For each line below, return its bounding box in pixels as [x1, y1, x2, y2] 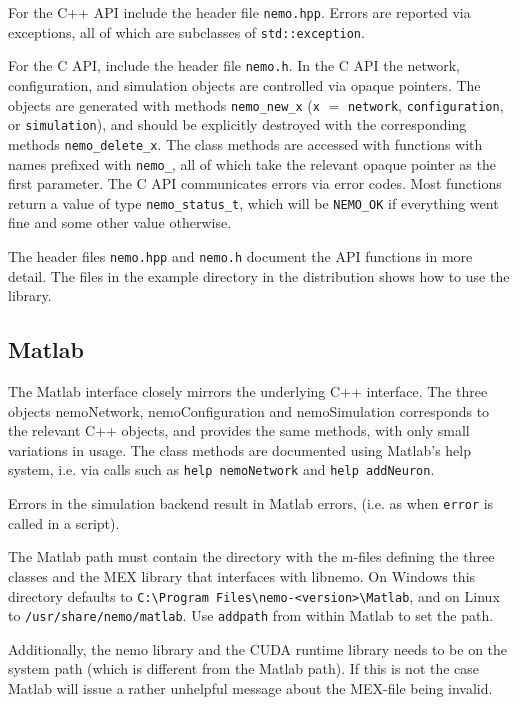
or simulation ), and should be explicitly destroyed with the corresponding [8, 114, 467, 135]
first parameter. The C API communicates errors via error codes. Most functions [8, 173, 502, 194]
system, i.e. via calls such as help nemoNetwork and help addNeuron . [8, 459, 435, 480]
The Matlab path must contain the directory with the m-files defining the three [8, 546, 495, 567]
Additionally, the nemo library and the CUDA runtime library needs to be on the [8, 638, 508, 659]
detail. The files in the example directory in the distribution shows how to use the [8, 265, 510, 286]
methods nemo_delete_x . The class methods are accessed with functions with [8, 133, 483, 154]
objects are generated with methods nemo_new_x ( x [8, 94, 320, 115]
